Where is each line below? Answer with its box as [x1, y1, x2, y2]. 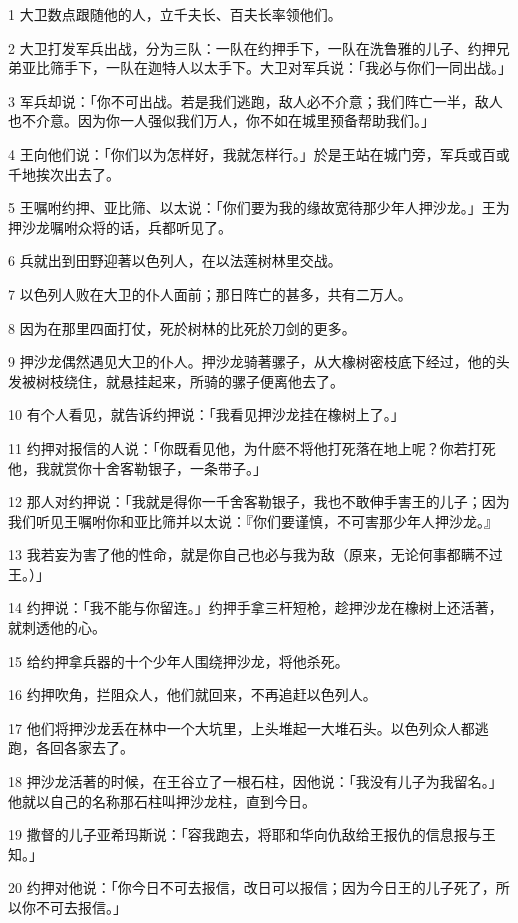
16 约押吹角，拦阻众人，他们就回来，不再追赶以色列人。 [8, 684, 377, 705]
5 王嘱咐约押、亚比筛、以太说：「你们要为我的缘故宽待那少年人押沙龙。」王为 [8, 197, 510, 218]
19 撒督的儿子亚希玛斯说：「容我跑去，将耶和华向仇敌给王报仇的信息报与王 [8, 824, 496, 845]
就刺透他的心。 [8, 617, 106, 638]
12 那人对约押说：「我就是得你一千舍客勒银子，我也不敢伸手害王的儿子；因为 [8, 491, 510, 512]
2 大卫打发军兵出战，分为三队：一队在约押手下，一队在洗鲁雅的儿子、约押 [8, 37, 496, 58]
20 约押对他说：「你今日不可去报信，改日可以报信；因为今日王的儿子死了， [8, 877, 496, 898]
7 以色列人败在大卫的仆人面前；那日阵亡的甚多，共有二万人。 [8, 283, 412, 304]
